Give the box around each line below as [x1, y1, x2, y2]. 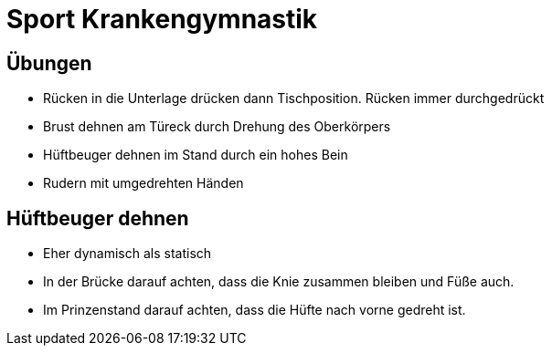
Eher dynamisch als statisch [43, 245, 212, 262]
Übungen [6, 51, 92, 75]
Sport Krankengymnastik [6, 4, 318, 35]
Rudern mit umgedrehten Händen [43, 175, 244, 192]
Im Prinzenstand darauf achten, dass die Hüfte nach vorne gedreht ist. [43, 302, 466, 318]
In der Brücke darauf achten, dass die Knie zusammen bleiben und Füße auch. [43, 274, 515, 290]
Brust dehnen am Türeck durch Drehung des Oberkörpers [43, 119, 391, 135]
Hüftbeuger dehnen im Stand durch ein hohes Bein [43, 147, 348, 163]
